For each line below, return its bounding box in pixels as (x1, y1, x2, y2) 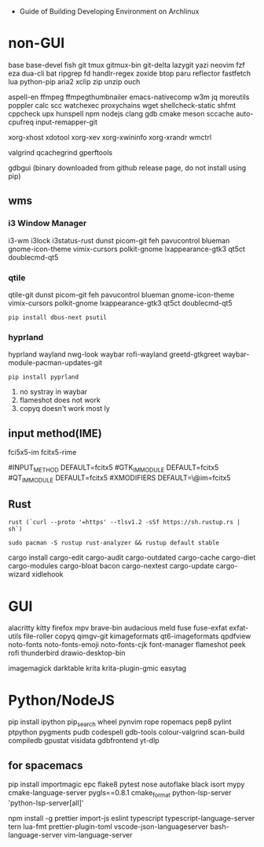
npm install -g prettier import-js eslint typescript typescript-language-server (8, 813, 255, 823)
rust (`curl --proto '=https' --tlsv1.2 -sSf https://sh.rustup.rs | (8, 519, 241, 527)
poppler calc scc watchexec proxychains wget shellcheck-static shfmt (8, 100, 236, 109)
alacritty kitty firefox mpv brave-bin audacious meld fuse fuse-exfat (8, 623, 228, 633)
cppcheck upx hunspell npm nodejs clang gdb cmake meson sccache (8, 109, 234, 118)
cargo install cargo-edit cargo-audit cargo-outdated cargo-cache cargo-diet (8, 553, 256, 562)
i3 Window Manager (8, 218, 87, 229)
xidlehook (31, 570, 64, 579)
